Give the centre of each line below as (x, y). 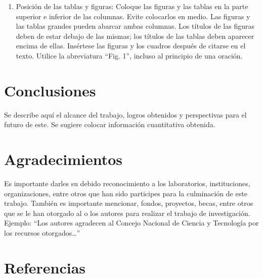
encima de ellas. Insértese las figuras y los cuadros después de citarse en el (131, 46)
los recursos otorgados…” (42, 232)
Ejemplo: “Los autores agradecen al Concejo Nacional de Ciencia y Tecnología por (131, 223)
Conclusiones (50, 90)
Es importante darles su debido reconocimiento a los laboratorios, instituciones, (127, 183)
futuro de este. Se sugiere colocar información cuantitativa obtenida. (110, 124)
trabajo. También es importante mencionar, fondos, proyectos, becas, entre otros (129, 203)
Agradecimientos (63, 159)
